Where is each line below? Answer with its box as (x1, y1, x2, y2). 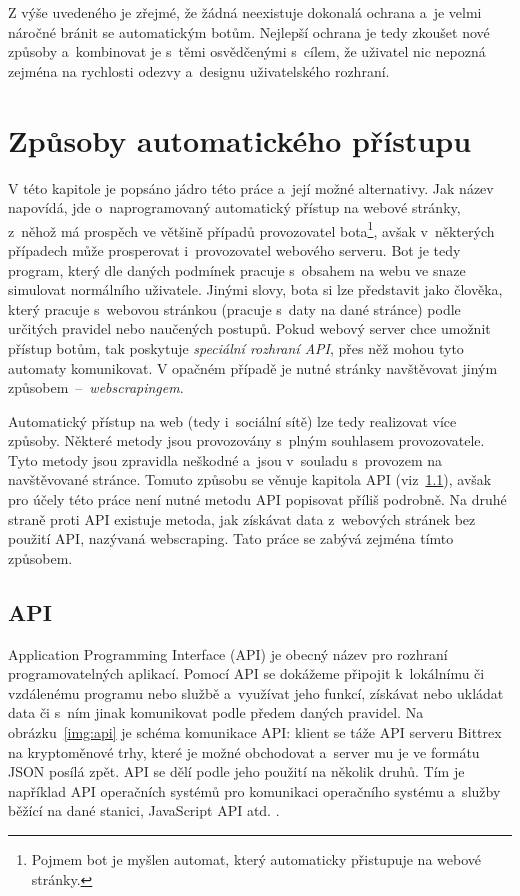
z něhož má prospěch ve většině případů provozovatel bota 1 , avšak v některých (8, 217, 495, 241)
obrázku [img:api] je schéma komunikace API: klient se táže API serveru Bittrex (8, 722, 502, 743)
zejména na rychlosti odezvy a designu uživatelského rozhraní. (8, 60, 390, 81)
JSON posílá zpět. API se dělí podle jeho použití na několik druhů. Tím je (8, 761, 465, 782)
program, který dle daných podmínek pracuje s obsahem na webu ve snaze (8, 259, 466, 280)
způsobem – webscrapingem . (8, 377, 184, 398)
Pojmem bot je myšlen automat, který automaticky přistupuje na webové (31, 848, 481, 869)
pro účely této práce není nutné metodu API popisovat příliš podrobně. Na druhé (8, 489, 507, 510)
